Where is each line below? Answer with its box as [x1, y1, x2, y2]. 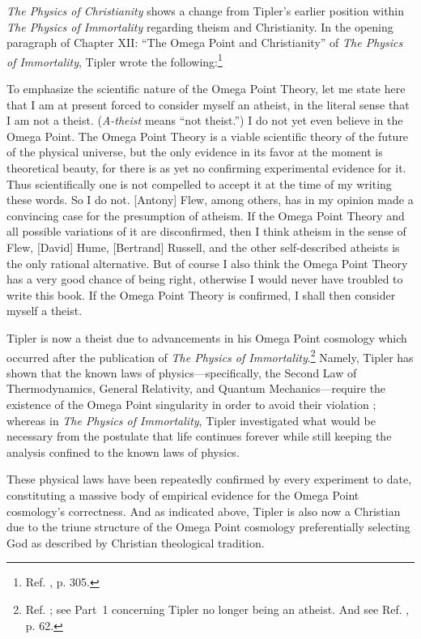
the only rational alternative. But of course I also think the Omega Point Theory [6, 254, 408, 271]
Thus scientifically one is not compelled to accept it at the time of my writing [6, 175, 392, 192]
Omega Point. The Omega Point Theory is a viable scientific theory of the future [6, 127, 409, 144]
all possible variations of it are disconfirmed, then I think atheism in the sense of [6, 223, 406, 240]
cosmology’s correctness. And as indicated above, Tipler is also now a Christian [6, 502, 401, 519]
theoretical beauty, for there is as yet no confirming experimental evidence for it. [6, 160, 406, 176]
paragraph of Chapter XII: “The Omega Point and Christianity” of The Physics [6, 34, 403, 51]
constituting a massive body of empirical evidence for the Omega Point [6, 486, 359, 503]
